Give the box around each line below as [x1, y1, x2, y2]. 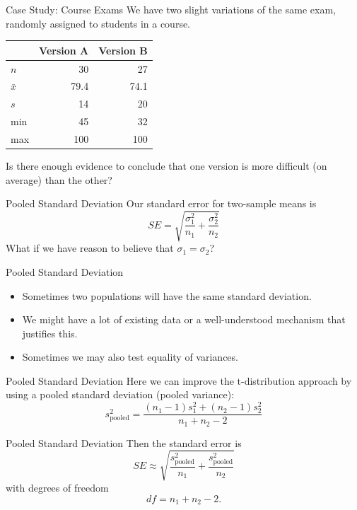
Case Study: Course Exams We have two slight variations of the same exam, [6, 2, 336, 16]
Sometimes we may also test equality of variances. [22, 349, 238, 364]
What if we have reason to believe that [6, 240, 174, 255]
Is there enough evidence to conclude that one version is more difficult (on [6, 158, 327, 173]
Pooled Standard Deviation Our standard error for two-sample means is [6, 196, 317, 211]
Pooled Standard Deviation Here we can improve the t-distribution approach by [6, 373, 352, 388]
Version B [98, 42, 148, 57]
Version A [39, 42, 89, 57]
